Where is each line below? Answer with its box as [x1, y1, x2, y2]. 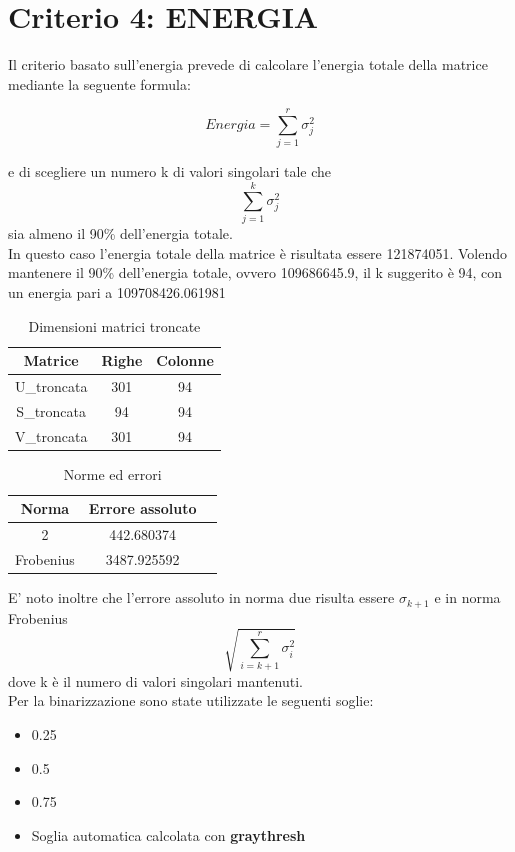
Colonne [156, 350, 214, 371]
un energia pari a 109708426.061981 [8, 281, 226, 302]
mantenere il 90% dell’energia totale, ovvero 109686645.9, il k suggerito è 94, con [8, 262, 503, 283]
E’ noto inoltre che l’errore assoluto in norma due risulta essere [8, 587, 395, 608]
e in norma [434, 587, 501, 608]
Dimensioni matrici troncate [28, 315, 201, 336]
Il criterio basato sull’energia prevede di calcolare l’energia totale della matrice [8, 54, 488, 75]
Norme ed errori [63, 463, 162, 484]
